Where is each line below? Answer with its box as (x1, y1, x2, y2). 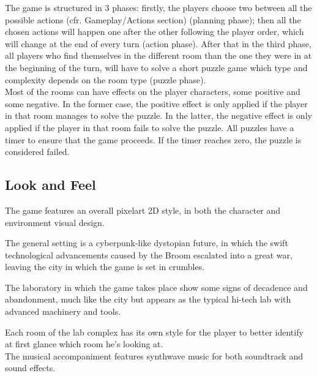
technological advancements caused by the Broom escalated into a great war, (5, 248, 293, 261)
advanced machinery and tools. (5, 305, 121, 318)
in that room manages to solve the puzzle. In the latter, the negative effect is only (5, 109, 312, 122)
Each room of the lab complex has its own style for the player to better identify (5, 325, 304, 338)
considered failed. (5, 145, 70, 158)
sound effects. (5, 361, 56, 374)
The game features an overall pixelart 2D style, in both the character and (5, 203, 281, 216)
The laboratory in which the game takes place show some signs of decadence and (5, 280, 308, 293)
